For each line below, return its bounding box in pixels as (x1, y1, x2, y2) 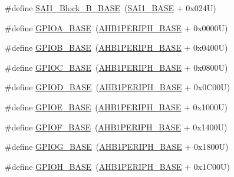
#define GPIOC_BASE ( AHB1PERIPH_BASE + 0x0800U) (5, 61, 228, 73)
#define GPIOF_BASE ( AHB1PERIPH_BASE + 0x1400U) (5, 120, 228, 133)
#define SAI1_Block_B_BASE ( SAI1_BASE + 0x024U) (5, 2, 216, 14)
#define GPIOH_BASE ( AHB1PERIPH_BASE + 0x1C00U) (5, 160, 230, 172)
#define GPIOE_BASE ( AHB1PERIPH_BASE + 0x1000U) (5, 100, 228, 113)
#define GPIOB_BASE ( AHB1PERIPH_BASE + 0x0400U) (5, 41, 228, 54)
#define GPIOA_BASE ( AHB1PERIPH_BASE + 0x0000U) (5, 21, 228, 34)
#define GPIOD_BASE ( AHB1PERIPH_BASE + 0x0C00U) (5, 81, 230, 93)
